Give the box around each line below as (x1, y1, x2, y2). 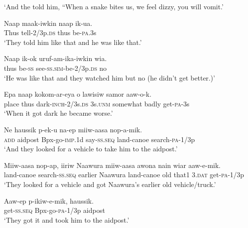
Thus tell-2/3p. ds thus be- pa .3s (4, 27, 96, 38)
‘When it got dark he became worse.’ (4, 108, 113, 118)
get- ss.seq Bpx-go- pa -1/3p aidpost (4, 205, 105, 215)
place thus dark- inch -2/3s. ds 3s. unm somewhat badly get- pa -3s (4, 98, 190, 108)
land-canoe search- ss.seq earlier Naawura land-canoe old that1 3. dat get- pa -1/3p (4, 169, 244, 180)
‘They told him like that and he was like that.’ (4, 37, 142, 47)
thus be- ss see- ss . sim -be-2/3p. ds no (4, 62, 107, 73)
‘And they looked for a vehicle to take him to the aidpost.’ (4, 144, 178, 154)
